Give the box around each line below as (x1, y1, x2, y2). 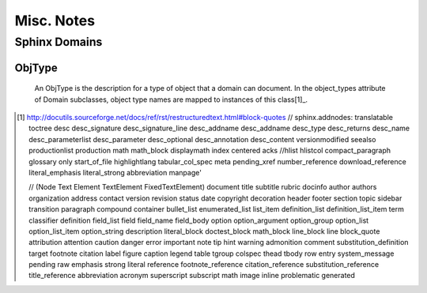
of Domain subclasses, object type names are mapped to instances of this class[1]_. (34, 95, 308, 104)
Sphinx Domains (14, 35, 103, 49)
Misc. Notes (14, 12, 95, 29)
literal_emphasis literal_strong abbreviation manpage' (28, 167, 202, 177)
